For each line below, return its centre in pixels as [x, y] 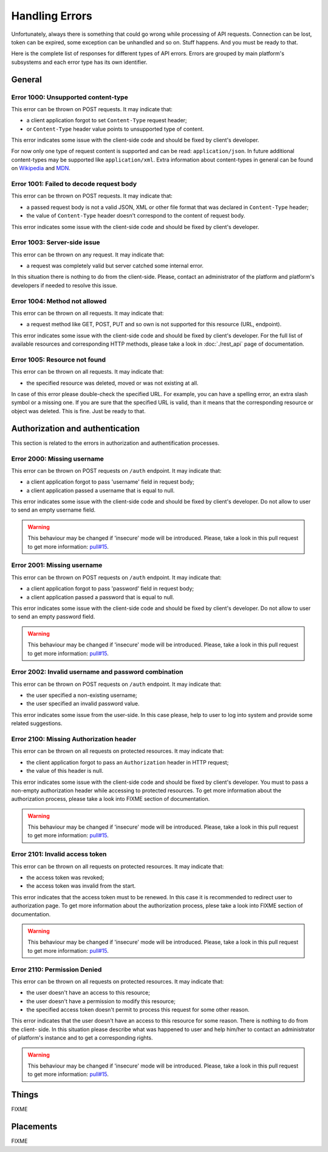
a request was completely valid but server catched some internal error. [115, 266]
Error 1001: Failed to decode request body [74, 183]
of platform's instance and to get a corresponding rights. [82, 1038]
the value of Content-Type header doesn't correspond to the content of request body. [136, 216]
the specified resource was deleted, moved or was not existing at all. [112, 383]
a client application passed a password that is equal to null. [100, 597]
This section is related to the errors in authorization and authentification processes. [115, 443]
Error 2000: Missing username [58, 459]
